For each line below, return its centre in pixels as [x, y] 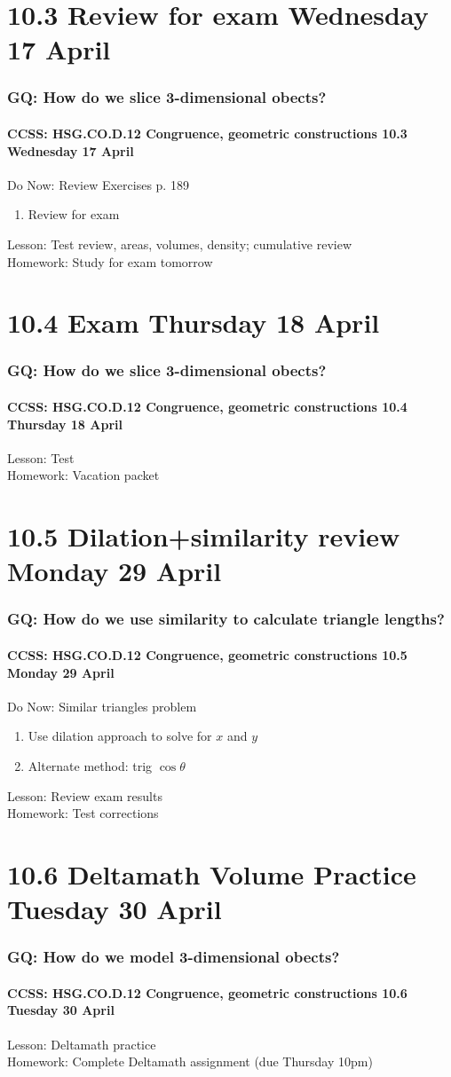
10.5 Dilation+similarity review [204, 536]
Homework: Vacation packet [83, 475]
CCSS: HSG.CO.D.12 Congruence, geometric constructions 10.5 [207, 654]
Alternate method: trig [90, 765]
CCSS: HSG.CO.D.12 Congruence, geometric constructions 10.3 [207, 133]
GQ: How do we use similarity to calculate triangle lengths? [226, 619]
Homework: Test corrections [83, 813]
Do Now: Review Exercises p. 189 [98, 184]
